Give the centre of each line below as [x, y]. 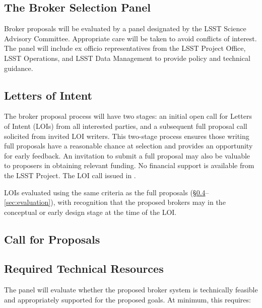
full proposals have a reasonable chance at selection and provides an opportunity [128, 146]
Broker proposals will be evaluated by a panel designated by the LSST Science [125, 28]
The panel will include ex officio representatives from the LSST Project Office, [125, 48]
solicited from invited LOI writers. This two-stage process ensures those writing [127, 136]
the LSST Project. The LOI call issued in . [70, 175]
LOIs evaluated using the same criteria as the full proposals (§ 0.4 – [107, 192]
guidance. [19, 68]
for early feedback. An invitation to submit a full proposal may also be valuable [127, 155]
